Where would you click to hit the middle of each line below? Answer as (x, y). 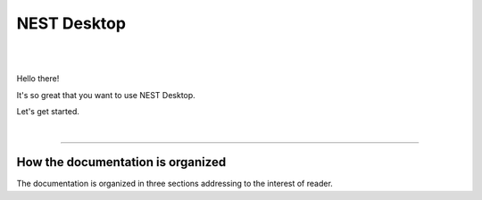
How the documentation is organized (121, 162)
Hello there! (38, 79)
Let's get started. (48, 112)
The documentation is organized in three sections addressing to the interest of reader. (175, 184)
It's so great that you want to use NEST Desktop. (106, 95)
